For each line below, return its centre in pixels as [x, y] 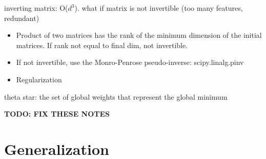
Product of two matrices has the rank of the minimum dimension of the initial [139, 35]
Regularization [39, 79]
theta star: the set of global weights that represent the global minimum [116, 96]
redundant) [22, 18]
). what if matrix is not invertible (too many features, [159, 8]
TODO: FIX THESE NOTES [57, 114]
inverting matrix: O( [36, 8]
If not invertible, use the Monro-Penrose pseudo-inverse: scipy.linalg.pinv [130, 62]
